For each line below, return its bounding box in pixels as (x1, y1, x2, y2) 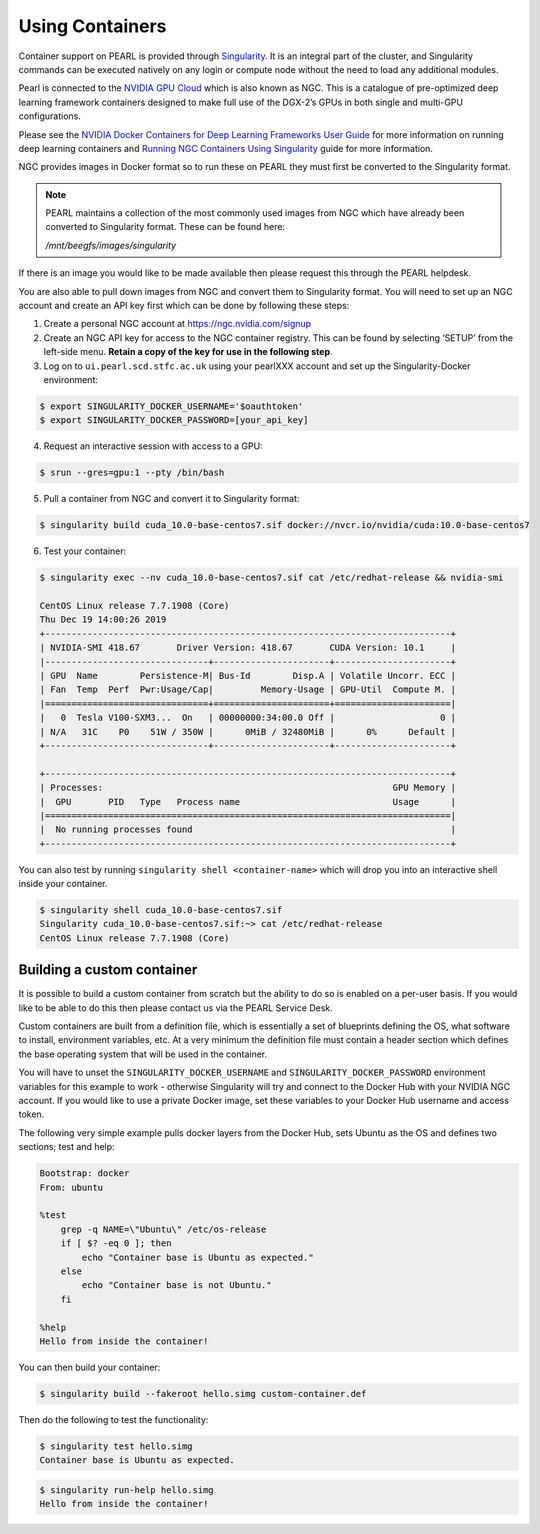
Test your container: (43, 545, 127, 557)
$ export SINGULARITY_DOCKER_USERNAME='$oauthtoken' (39, 400, 304, 412)
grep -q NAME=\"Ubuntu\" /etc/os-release (60, 1223, 267, 1235)
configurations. (18, 110, 82, 122)
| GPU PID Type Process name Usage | (39, 796, 457, 807)
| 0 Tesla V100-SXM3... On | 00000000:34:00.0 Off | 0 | (39, 712, 457, 724)
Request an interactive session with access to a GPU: (43, 440, 264, 452)
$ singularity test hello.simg (39, 1440, 194, 1452)
